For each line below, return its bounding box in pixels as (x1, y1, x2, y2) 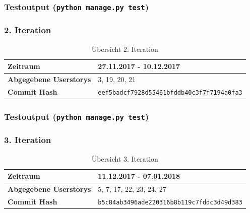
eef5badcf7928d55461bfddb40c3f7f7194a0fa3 (98, 89, 242, 96)
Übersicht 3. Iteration (91, 153, 158, 164)
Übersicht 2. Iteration (91, 43, 158, 54)
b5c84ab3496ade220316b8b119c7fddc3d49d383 (98, 198, 242, 206)
